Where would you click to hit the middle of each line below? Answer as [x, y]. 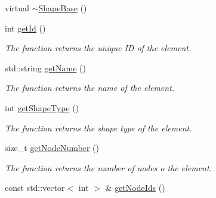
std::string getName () [45, 67]
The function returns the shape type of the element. [98, 128]
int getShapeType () [42, 107]
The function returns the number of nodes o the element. [108, 167]
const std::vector [35, 188]
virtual [17, 8]
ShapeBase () [63, 8]
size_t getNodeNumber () [52, 148]
